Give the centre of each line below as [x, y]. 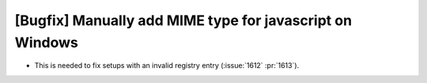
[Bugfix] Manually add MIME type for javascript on [183, 20]
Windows [46, 42]
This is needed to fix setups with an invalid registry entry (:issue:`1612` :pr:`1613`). [167, 66]
